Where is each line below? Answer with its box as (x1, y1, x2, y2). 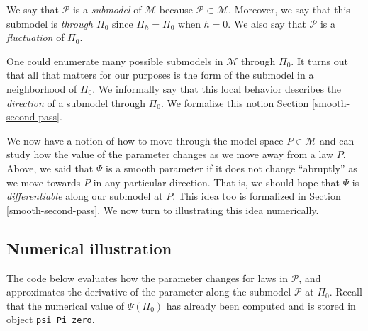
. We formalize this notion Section (161, 95, 309, 110)
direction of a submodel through (6, 95, 146, 110)
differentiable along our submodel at (6, 189, 163, 203)
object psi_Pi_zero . (6, 312, 95, 327)
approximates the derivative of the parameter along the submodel (6, 284, 291, 299)
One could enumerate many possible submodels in (6, 53, 223, 68)
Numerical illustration (6, 237, 172, 259)
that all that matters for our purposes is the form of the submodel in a (6, 67, 314, 82)
